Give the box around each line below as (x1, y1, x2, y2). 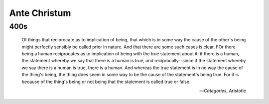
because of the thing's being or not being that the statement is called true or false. (21, 79, 191, 85)
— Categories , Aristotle (199, 88, 246, 94)
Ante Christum (9, 7, 71, 18)
